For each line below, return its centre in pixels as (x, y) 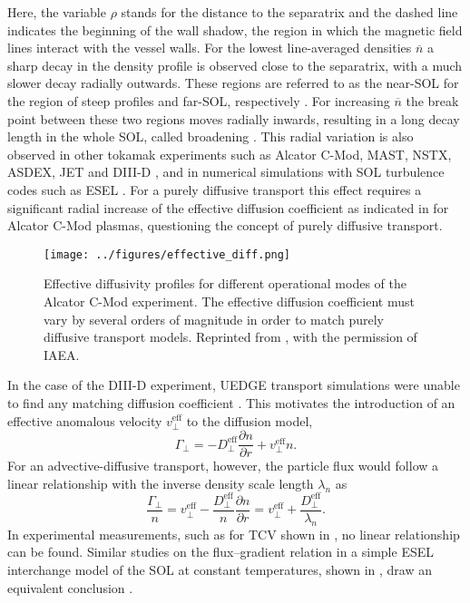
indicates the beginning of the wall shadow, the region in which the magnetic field (235, 29)
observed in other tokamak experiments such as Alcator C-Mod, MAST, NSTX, (230, 154)
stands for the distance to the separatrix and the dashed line (289, 12)
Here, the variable (57, 12)
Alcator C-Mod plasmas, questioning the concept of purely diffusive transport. (225, 225)
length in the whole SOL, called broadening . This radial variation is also (211, 136)
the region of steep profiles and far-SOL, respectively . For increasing (199, 100)
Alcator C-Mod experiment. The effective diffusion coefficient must (229, 301)
